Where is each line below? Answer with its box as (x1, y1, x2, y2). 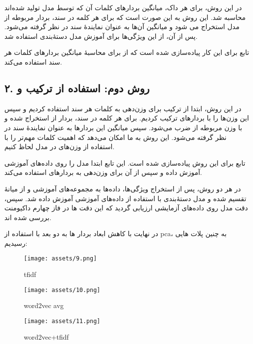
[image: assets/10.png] (24, 286, 101, 293)
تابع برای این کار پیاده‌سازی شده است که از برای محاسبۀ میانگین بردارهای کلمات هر (4, 47, 249, 57)
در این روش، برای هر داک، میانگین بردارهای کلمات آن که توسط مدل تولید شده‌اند (4, 2, 242, 12)
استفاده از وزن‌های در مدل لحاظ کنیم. (4, 141, 115, 152)
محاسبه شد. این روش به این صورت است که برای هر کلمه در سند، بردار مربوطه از (4, 12, 246, 22)
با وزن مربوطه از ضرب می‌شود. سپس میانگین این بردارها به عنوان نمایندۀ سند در (4, 122, 242, 132)
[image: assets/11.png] (24, 317, 101, 325)
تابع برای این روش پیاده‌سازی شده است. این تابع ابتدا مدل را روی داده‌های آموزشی (4, 157, 246, 168)
